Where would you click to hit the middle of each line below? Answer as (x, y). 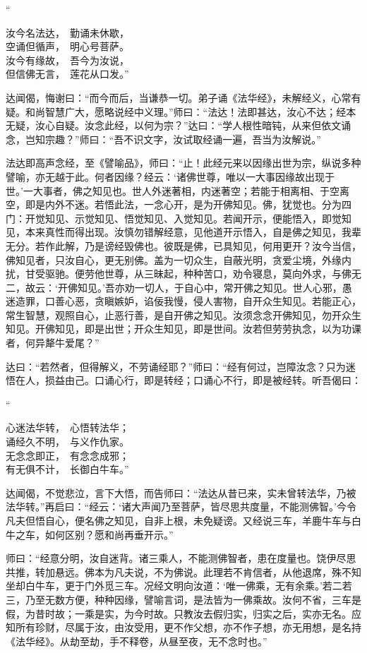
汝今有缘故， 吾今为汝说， (67, 60)
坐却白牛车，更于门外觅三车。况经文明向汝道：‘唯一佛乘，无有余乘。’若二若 (179, 586)
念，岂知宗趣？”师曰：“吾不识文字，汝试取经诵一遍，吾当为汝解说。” (163, 139)
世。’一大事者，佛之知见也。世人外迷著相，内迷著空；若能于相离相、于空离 (178, 190)
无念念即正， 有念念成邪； (67, 455)
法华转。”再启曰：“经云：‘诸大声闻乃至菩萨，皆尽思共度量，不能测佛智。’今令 (181, 507)
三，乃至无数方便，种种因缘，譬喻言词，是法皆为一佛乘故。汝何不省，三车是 (183, 599)
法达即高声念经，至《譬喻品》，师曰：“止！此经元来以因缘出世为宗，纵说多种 (183, 163)
